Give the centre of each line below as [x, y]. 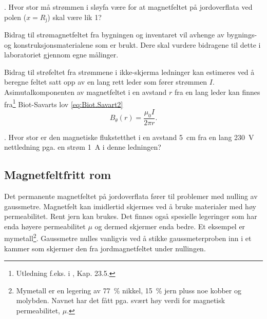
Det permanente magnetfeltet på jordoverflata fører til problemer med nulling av [131, 196]
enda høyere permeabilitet [45, 226]
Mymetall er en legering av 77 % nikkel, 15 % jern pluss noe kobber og [129, 290]
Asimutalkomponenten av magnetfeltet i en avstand [85, 92]
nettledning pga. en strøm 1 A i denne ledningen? [83, 147]
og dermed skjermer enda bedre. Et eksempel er [170, 226]
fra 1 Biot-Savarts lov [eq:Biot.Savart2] [64, 103]
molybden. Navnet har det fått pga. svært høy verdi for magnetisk [121, 300]
